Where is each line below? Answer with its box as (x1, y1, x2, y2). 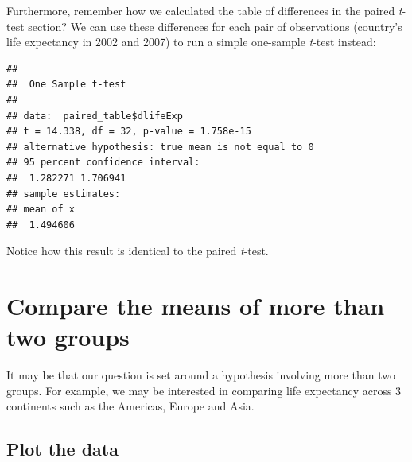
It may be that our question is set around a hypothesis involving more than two (6, 367, 395, 383)
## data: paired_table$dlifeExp (6, 110, 183, 122)
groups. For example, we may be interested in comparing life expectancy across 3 (6, 382, 402, 398)
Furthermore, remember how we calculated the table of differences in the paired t (6, 2, 402, 18)
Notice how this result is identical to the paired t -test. (6, 243, 269, 259)
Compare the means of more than (6, 289, 385, 322)
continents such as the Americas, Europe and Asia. (6, 398, 255, 414)
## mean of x (6, 204, 75, 215)
